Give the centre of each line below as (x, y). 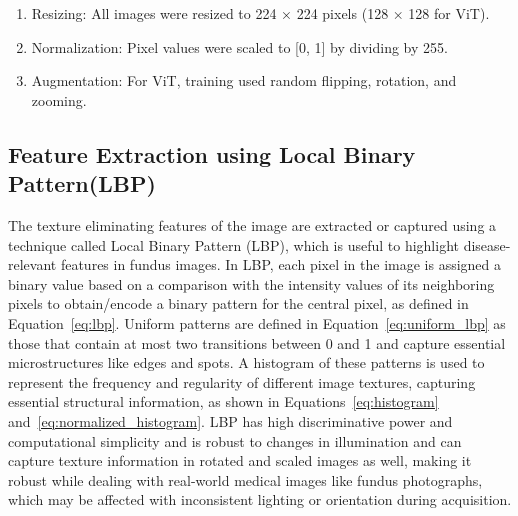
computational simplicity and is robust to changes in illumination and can (235, 440)
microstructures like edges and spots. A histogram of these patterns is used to (246, 362)
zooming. (59, 99)
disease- (487, 244)
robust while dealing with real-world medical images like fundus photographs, (245, 479)
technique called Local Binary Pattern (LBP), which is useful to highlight (233, 244)
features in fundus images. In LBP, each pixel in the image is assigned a (281, 264)
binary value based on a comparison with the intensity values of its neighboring (251, 283)
